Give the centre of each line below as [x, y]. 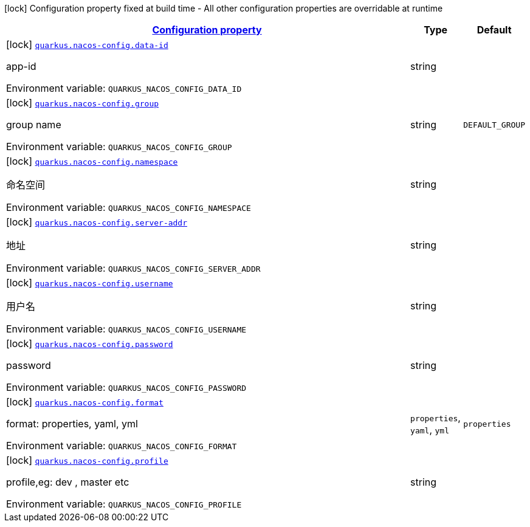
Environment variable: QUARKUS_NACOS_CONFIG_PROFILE [124, 504]
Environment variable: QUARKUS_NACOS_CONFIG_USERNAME [126, 329]
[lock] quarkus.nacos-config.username [90, 283]
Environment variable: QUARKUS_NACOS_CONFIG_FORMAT [122, 446]
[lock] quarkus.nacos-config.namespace [92, 161]
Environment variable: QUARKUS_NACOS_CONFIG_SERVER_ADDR [133, 268]
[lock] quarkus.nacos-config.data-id [87, 44]
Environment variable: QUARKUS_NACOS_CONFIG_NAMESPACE [129, 207]
